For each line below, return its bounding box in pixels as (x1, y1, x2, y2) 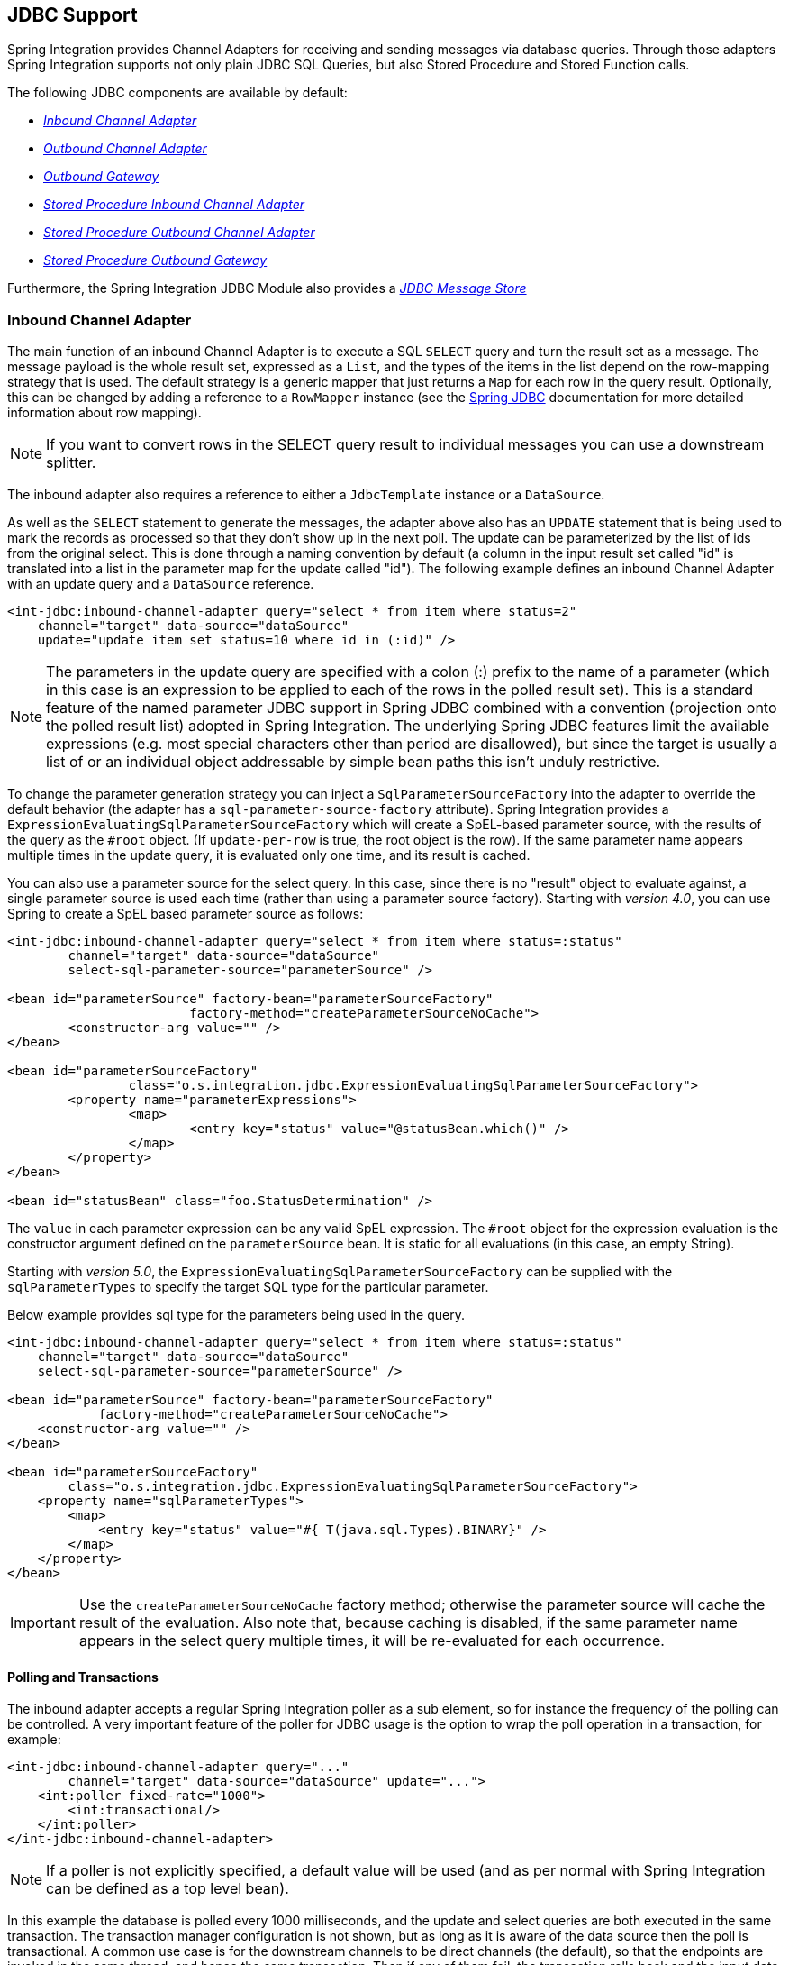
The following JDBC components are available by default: (7, 85, 348, 101)
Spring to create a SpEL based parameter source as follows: (7, 906, 364, 922)
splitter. (46, 453, 96, 472)
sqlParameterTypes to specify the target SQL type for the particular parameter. (7, 1279, 489, 1295)
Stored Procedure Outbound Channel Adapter (43, 224, 315, 241)
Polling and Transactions (7, 1668, 159, 1685)
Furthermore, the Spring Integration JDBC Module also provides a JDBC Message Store (7, 280, 527, 297)
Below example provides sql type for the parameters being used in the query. (7, 1307, 465, 1323)
